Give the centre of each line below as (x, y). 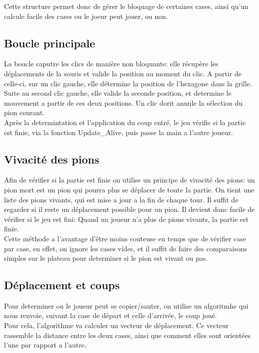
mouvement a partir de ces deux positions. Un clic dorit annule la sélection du (124, 102)
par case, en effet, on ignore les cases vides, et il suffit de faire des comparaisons (126, 248)
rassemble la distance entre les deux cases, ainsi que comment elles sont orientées (128, 335)
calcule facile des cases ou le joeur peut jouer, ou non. (86, 16)
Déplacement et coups (62, 285)
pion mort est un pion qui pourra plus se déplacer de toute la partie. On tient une (129, 189)
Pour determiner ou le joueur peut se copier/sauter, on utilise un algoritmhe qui (126, 305)
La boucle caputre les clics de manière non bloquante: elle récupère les (111, 64)
